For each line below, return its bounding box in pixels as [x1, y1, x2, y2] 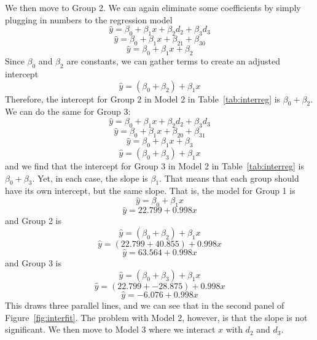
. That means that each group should [159, 171, 299, 184]
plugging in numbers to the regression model [5, 13, 173, 26]
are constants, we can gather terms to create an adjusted [66, 55, 281, 68]
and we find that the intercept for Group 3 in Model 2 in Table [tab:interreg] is [5, 160, 304, 172]
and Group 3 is [5, 257, 62, 269]
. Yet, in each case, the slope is [32, 171, 148, 184]
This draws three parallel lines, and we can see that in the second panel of [5, 298, 284, 311]
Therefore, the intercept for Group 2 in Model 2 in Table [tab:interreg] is [5, 92, 281, 105]
